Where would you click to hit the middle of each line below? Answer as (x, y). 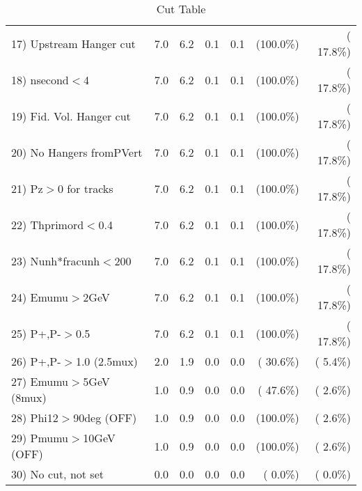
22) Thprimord (48, 224)
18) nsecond (40, 79)
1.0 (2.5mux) (107, 361)
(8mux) (29, 397)
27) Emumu (40, 381)
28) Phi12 (35, 418)
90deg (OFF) (105, 418)
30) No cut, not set (57, 474)
